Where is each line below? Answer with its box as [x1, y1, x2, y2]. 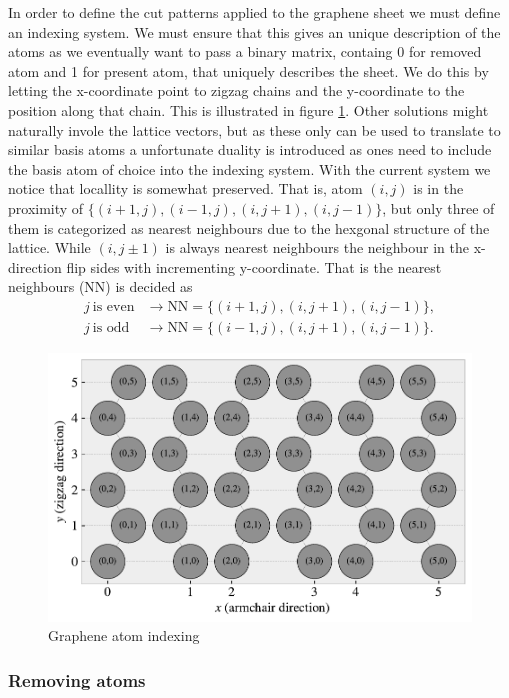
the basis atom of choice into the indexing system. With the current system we [8, 158, 491, 179]
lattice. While [8, 237, 91, 258]
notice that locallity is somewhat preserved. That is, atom [8, 178, 363, 199]
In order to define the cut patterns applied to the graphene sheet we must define [8, 2, 501, 22]
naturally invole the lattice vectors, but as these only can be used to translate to [8, 119, 501, 140]
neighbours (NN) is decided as [8, 276, 193, 297]
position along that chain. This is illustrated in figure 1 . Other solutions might [8, 99, 489, 120]
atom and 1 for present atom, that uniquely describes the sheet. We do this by [8, 60, 489, 81]
